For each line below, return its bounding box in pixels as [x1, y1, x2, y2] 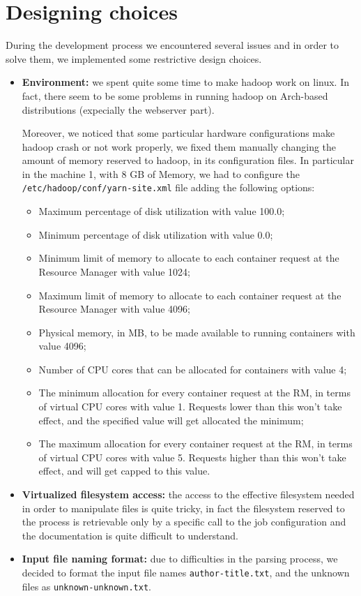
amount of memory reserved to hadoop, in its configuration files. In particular [22, 153, 354, 167]
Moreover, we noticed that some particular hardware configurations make [22, 126, 335, 140]
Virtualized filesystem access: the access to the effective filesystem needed [22, 487, 355, 502]
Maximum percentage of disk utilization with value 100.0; [38, 204, 285, 218]
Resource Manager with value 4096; [38, 301, 190, 316]
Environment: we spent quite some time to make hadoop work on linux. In [22, 75, 349, 89]
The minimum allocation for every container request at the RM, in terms [38, 385, 351, 400]
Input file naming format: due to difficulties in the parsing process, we [22, 551, 338, 566]
